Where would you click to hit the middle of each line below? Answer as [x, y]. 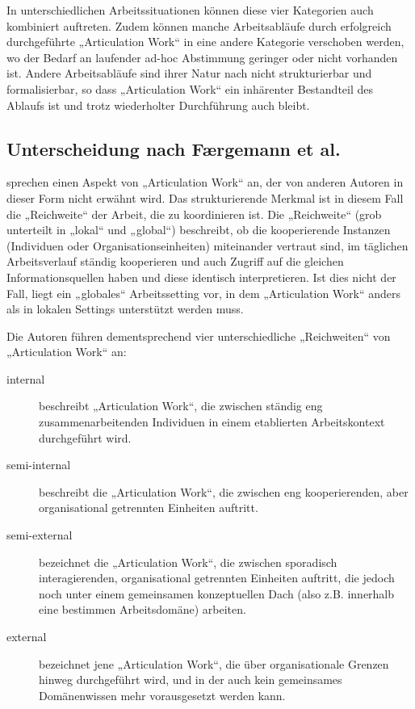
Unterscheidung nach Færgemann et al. [174, 148]
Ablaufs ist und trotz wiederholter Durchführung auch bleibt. [158, 105]
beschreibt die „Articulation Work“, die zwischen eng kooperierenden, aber [224, 491]
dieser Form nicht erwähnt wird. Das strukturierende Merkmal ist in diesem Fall [205, 197]
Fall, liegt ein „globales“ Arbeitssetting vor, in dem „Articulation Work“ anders [203, 293]
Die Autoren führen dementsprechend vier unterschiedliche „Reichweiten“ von [199, 336]
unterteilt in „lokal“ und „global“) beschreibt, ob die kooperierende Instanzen [199, 230]
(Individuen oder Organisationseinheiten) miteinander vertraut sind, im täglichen [207, 245]
